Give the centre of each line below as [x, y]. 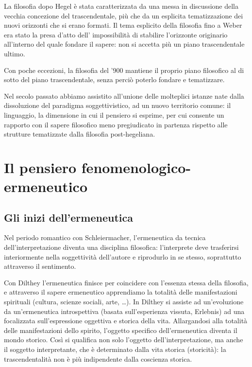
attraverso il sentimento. [40, 266]
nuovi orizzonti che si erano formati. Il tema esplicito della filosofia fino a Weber [123, 25]
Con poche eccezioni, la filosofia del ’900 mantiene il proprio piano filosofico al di [124, 70]
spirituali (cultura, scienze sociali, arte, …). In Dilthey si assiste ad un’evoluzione [124, 302]
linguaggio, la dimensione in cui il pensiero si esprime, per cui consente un [114, 114]
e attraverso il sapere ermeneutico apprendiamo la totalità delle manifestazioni [121, 292]
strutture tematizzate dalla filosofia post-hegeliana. [80, 134]
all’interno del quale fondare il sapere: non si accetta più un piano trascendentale [124, 44]
